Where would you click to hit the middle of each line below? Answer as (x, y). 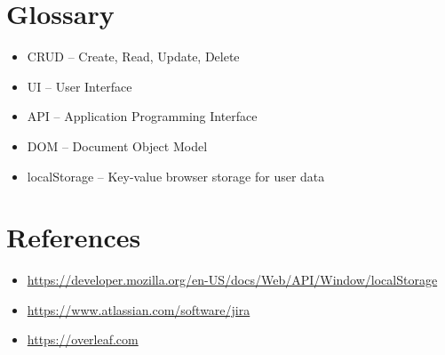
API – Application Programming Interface (142, 116)
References (74, 237)
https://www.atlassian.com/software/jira (139, 309)
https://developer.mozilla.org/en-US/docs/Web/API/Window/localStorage (232, 280)
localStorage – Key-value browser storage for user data (176, 176)
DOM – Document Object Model (117, 145)
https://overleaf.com (83, 339)
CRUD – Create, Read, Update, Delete (133, 56)
